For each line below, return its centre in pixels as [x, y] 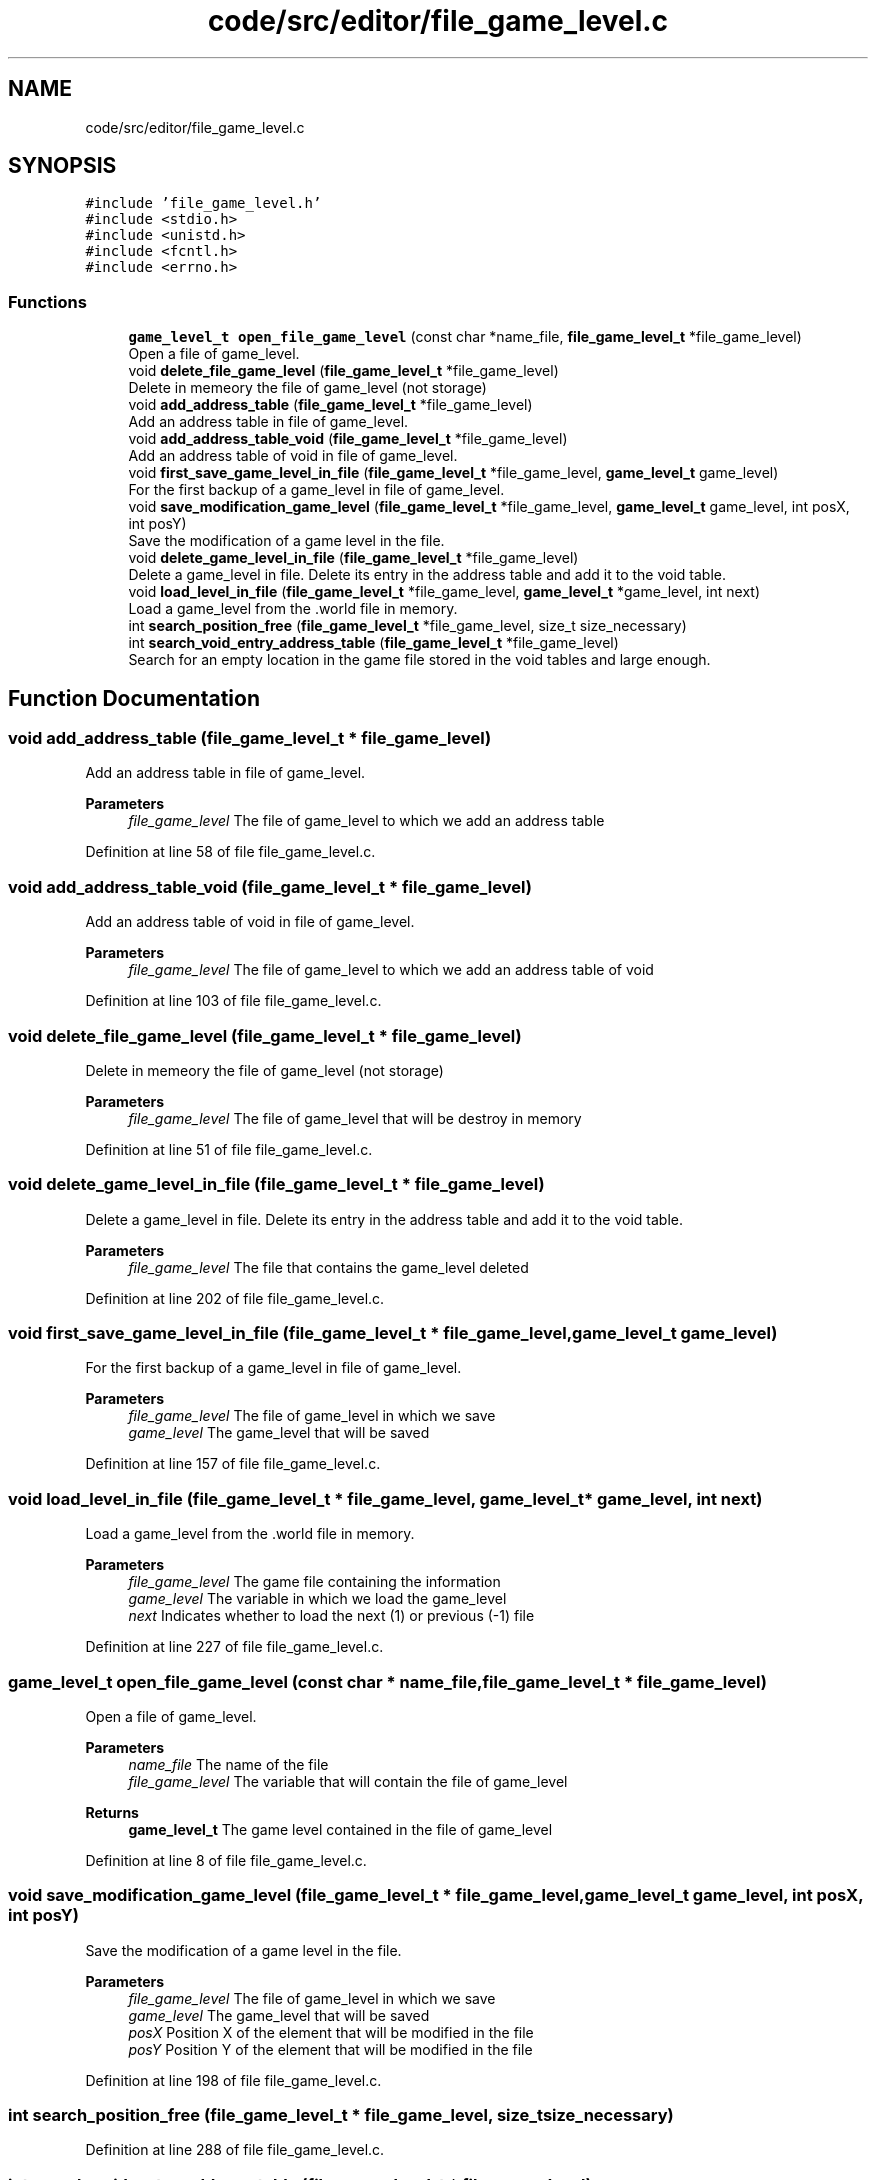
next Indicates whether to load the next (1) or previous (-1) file [331, 1616]
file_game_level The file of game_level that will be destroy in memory [355, 1118]
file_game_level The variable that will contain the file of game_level [348, 1781]
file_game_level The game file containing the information [314, 1582]
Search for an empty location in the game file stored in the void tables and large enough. [419, 660]
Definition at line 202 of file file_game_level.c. [235, 1298]
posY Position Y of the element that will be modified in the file [330, 2049]
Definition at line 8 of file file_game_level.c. [226, 1860]
